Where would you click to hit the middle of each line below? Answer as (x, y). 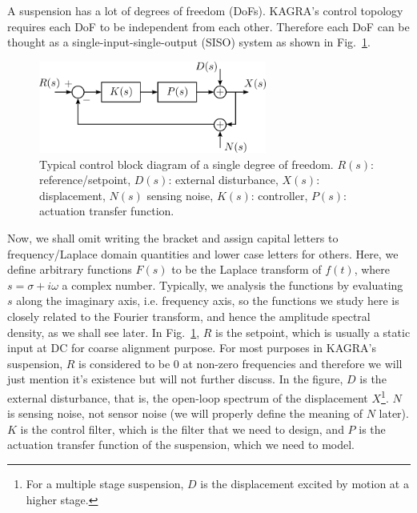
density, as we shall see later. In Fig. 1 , (104, 332)
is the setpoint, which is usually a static (313, 332)
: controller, (279, 195)
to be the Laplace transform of (247, 269)
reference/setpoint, (85, 180)
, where (372, 269)
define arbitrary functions (70, 269)
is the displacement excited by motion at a (305, 483)
